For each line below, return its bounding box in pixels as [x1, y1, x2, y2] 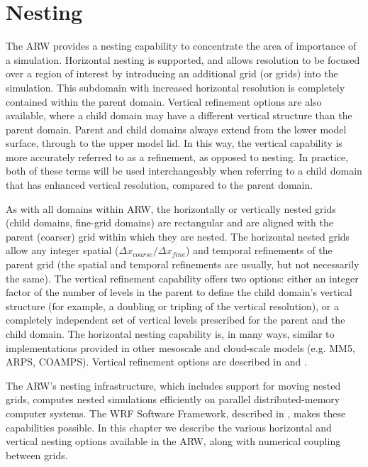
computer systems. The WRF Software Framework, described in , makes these [6, 405, 346, 420]
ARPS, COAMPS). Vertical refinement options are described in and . [6, 354, 307, 369]
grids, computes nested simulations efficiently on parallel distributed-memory [6, 392, 340, 407]
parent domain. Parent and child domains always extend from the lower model [6, 121, 347, 136]
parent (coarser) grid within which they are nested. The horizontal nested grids [6, 229, 350, 243]
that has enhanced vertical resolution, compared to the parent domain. [6, 177, 313, 192]
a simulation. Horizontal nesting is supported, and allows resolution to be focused [6, 52, 360, 67]
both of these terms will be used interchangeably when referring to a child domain [6, 163, 362, 178]
